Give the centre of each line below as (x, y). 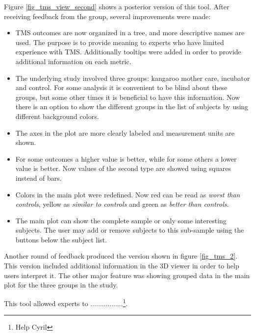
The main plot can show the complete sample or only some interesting (121, 220)
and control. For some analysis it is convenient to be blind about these (121, 87)
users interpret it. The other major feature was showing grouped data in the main (127, 275)
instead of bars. (38, 178)
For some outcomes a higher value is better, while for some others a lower (126, 158)
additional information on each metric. (73, 61)
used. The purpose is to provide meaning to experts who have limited (120, 42)
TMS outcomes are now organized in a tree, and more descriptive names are (130, 33)
